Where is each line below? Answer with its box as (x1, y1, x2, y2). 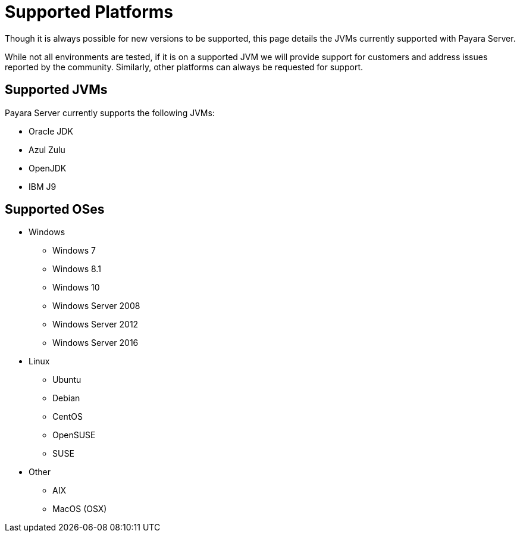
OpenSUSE (52, 430, 96, 441)
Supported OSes (5, 202, 105, 217)
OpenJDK (29, 163, 67, 173)
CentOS (52, 411, 83, 422)
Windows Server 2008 (52, 301, 140, 311)
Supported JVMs (5, 82, 108, 98)
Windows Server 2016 (52, 338, 139, 348)
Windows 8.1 (52, 264, 101, 274)
